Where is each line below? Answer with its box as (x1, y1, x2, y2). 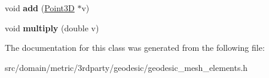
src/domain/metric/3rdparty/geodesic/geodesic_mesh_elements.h (5, 61, 248, 73)
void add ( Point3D (5, 2, 75, 14)
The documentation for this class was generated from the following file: (5, 41, 265, 54)
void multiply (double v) (5, 21, 99, 34)
